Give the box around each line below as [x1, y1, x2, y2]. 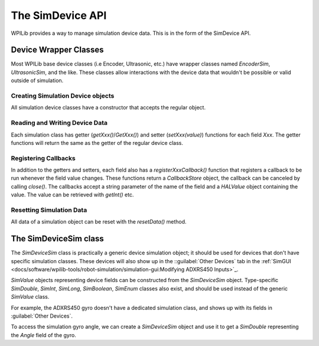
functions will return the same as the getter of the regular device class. [11, 139, 183, 146]
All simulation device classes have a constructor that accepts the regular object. [11, 104, 206, 111]
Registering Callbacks [11, 154, 76, 162]
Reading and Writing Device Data [11, 119, 108, 127]
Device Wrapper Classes [11, 45, 104, 55]
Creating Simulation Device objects [11, 92, 115, 100]
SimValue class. [11, 293, 50, 300]
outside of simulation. [11, 77, 64, 84]
